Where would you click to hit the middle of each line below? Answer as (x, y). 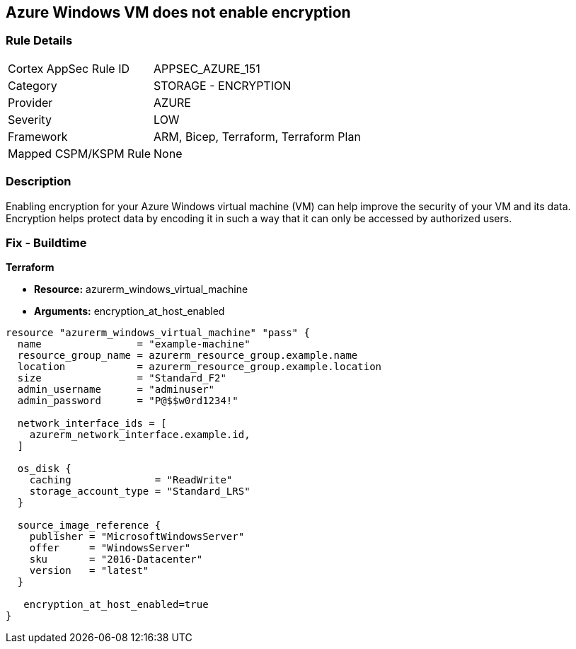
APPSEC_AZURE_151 (207, 68)
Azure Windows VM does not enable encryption (178, 12)
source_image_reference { (89, 525)
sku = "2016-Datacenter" (116, 559)
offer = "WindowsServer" (110, 548)
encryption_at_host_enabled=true (116, 605)
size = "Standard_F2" (122, 378)
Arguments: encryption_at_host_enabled (129, 311)
